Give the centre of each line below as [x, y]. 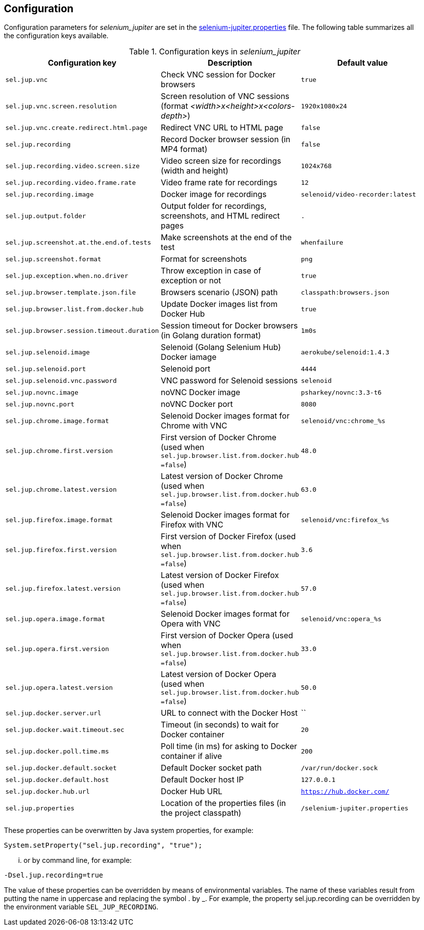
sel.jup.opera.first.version [57, 649]
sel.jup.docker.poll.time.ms [57, 751]
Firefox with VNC [192, 525]
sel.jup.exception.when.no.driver [67, 276]
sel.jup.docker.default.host [57, 779]
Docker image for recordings [214, 194]
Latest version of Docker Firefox [220, 575]
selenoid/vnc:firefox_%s [345, 520]
